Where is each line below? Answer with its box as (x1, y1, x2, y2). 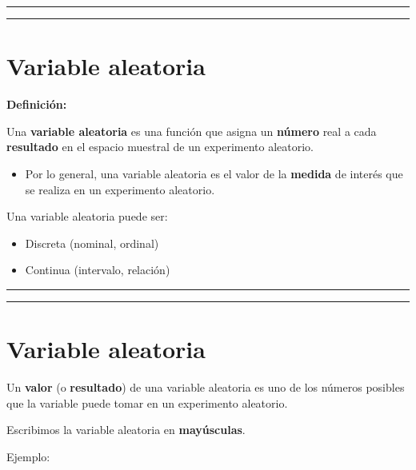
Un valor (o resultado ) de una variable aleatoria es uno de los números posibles (6, 379, 405, 395)
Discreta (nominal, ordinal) (25, 234, 159, 251)
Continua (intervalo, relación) (25, 261, 170, 278)
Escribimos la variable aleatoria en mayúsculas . (6, 421, 246, 438)
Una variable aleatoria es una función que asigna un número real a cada (6, 122, 377, 139)
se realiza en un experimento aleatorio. (25, 181, 215, 197)
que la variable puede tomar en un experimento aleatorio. (6, 394, 288, 411)
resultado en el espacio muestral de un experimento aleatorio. (6, 138, 314, 155)
